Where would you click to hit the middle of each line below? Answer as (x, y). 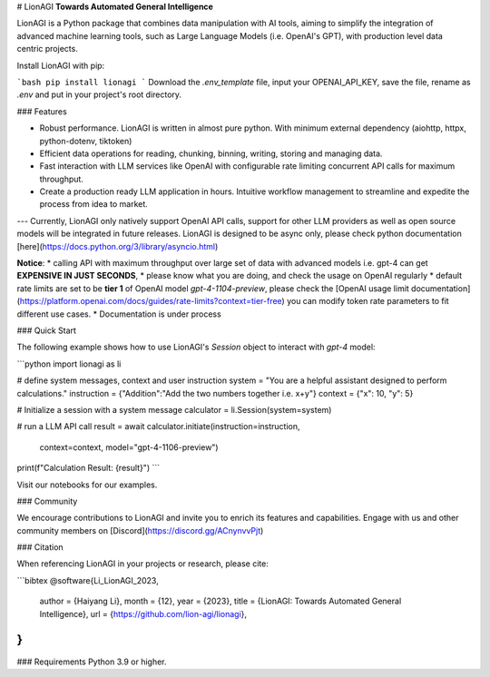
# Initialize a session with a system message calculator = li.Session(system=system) (174, 409)
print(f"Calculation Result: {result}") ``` (88, 468)
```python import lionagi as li (69, 364)
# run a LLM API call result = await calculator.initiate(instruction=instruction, (158, 427)
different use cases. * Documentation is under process (119, 314)
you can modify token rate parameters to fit (367, 301)
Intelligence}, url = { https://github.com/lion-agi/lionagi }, (143, 613)
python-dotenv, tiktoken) (86, 141)
